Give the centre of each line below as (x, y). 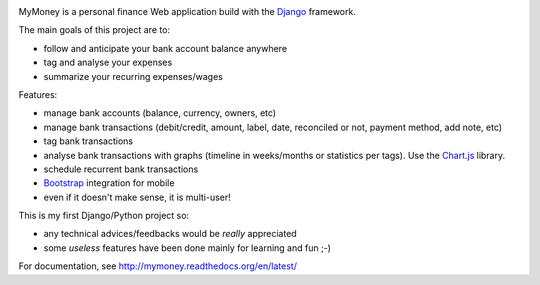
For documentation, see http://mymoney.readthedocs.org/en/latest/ (157, 266)
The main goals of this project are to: (94, 30)
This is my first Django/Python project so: (104, 216)
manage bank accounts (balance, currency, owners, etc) (160, 113)
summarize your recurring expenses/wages (133, 76)
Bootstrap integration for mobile (109, 183)
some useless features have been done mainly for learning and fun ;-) (187, 247)
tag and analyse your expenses (108, 62)
